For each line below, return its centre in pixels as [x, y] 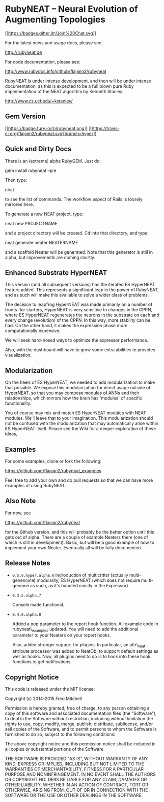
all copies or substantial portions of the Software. [55, 749]
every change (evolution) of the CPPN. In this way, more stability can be [78, 320]
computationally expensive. [33, 331]
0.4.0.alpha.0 [27, 614]
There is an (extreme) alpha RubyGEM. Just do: [53, 161]
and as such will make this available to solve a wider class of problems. [77, 295]
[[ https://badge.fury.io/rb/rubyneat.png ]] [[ [49, 128]
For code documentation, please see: [43, 62]
